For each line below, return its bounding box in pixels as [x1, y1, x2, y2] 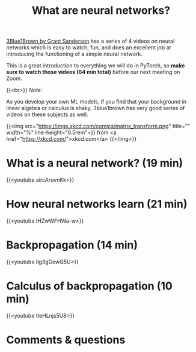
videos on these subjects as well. [6, 111, 88, 118]
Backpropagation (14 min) [6, 238, 138, 252]
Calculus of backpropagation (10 [6, 279, 173, 293]
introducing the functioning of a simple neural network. [6, 51, 142, 58]
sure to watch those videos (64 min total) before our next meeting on [6, 69, 180, 76]
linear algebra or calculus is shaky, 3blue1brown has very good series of [6, 105, 185, 112]
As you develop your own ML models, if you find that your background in [6, 98, 187, 105]
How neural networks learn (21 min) [6, 197, 188, 211]
